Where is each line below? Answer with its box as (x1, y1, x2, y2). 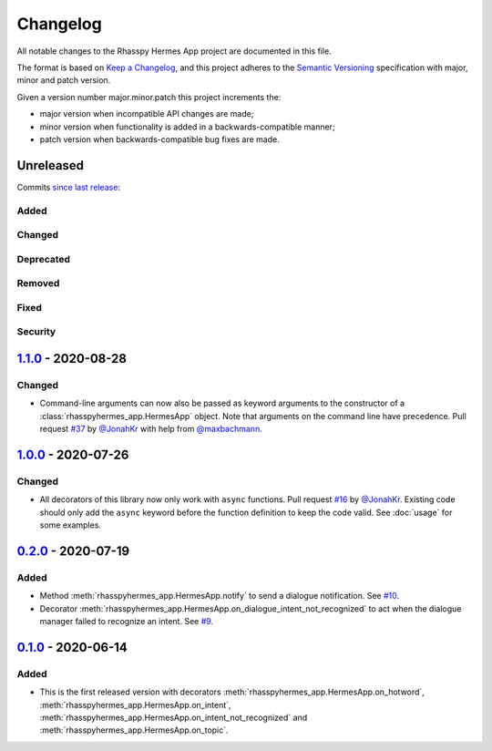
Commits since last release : (16, 181, 120, 192)
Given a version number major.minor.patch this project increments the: (16, 91, 282, 102)
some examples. (39, 520, 102, 530)
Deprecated (16, 252, 71, 265)
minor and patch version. (16, 75, 111, 86)
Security (16, 325, 56, 338)
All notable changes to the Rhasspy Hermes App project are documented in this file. (16, 46, 332, 57)
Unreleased (16, 158, 85, 173)
